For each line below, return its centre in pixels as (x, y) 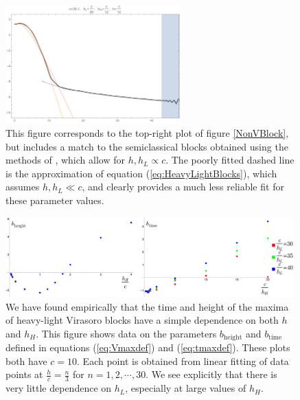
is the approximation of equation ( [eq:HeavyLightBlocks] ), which (141, 173)
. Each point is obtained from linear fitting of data (183, 360)
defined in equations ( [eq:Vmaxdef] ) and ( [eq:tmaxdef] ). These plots (148, 347)
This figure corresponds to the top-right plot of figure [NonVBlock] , (147, 133)
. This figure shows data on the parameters (126, 333)
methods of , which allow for (65, 160)
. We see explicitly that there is (211, 374)
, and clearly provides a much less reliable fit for (183, 187)
